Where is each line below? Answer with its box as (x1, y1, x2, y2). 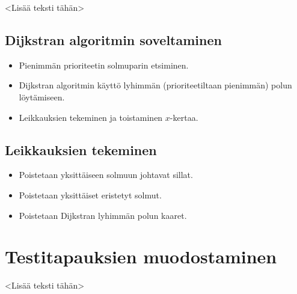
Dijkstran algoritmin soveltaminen (5, 30, 222, 49)
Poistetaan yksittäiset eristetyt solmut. (19, 188, 162, 201)
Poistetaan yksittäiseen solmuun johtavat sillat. (19, 168, 193, 181)
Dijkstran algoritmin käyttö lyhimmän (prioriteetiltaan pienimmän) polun (19, 79, 292, 91)
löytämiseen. (19, 90, 65, 103)
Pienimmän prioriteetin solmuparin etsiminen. (19, 58, 189, 71)
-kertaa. (170, 111, 198, 123)
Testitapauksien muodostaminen (5, 244, 277, 269)
